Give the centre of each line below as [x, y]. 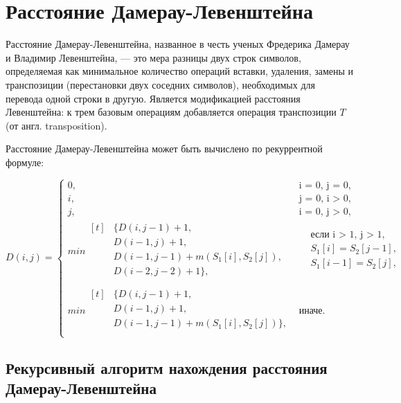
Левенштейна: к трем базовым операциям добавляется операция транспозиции [171, 112]
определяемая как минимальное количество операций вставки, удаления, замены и [180, 71]
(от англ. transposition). [56, 125]
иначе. [312, 311]
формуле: [25, 162]
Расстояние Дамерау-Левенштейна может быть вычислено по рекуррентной [164, 149]
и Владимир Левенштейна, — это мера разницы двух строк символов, [153, 57]
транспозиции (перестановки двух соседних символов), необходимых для [160, 84]
